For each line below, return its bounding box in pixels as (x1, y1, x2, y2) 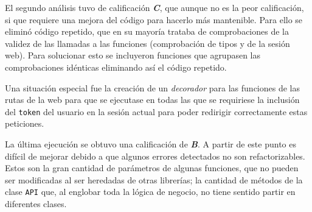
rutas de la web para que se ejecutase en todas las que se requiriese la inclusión (5, 93, 300, 106)
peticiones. (5, 117, 44, 130)
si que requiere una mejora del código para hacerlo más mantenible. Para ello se (5, 13, 303, 26)
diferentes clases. (5, 197, 67, 210)
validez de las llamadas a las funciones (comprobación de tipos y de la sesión (5, 37, 290, 49)
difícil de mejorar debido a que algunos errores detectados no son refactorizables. (5, 149, 305, 162)
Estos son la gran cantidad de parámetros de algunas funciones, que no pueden (5, 161, 299, 174)
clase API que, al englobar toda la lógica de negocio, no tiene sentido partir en (5, 185, 296, 198)
